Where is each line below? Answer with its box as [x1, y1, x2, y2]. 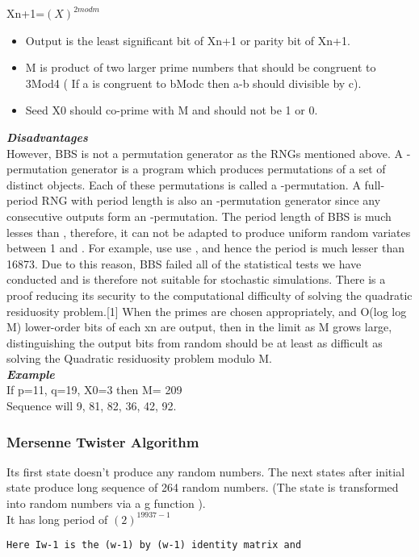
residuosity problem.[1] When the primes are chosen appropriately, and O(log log [6, 302, 407, 319]
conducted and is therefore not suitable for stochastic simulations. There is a [6, 271, 386, 288]
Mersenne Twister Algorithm [6, 431, 199, 451]
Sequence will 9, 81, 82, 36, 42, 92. [6, 397, 177, 414]
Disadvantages [6, 128, 88, 145]
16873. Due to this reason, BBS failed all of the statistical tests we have [6, 255, 362, 272]
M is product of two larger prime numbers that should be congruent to [25, 59, 376, 76]
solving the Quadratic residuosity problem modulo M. [6, 350, 272, 367]
